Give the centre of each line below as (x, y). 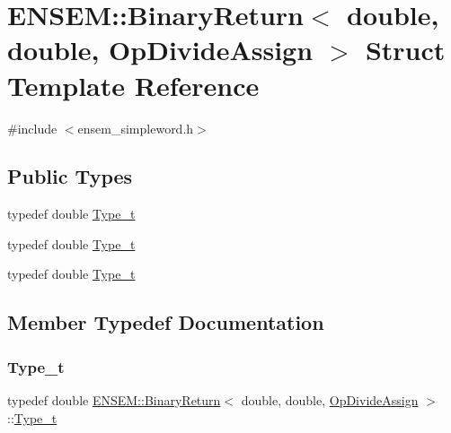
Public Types (70, 176)
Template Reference (133, 85)
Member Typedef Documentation (166, 322)
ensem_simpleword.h (136, 128)
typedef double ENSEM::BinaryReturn (114, 400)
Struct (405, 50)
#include (32, 128)
